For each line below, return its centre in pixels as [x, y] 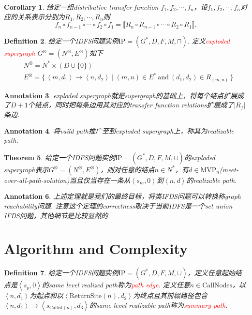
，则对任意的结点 [127, 169]
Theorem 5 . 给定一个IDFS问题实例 [59, 157]
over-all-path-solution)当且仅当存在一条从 [67, 180]
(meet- [229, 169]
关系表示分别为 [41, 16]
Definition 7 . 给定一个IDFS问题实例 [61, 273]
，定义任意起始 [211, 273]
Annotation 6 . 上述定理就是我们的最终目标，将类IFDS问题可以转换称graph [122, 196]
